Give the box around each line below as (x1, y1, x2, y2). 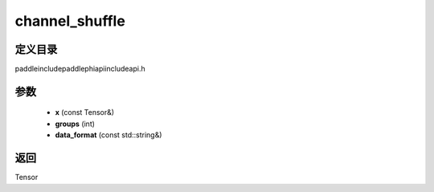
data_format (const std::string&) (55, 130, 162, 140)
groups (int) (55, 119, 96, 129)
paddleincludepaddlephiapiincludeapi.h (14, 64, 145, 74)
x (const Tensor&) (55, 108, 115, 117)
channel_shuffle (14, 12, 126, 30)
